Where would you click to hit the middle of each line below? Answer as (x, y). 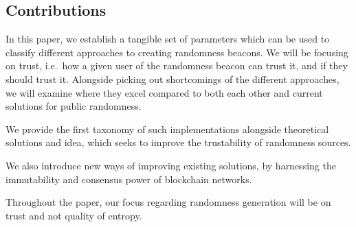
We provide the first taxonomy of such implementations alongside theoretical (167, 129)
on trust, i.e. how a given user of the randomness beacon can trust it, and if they (177, 65)
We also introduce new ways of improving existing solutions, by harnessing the (171, 165)
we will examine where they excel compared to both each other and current (164, 92)
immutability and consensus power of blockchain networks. (129, 179)
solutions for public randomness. (74, 106)
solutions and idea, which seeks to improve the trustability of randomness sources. (178, 142)
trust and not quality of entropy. (74, 215)
